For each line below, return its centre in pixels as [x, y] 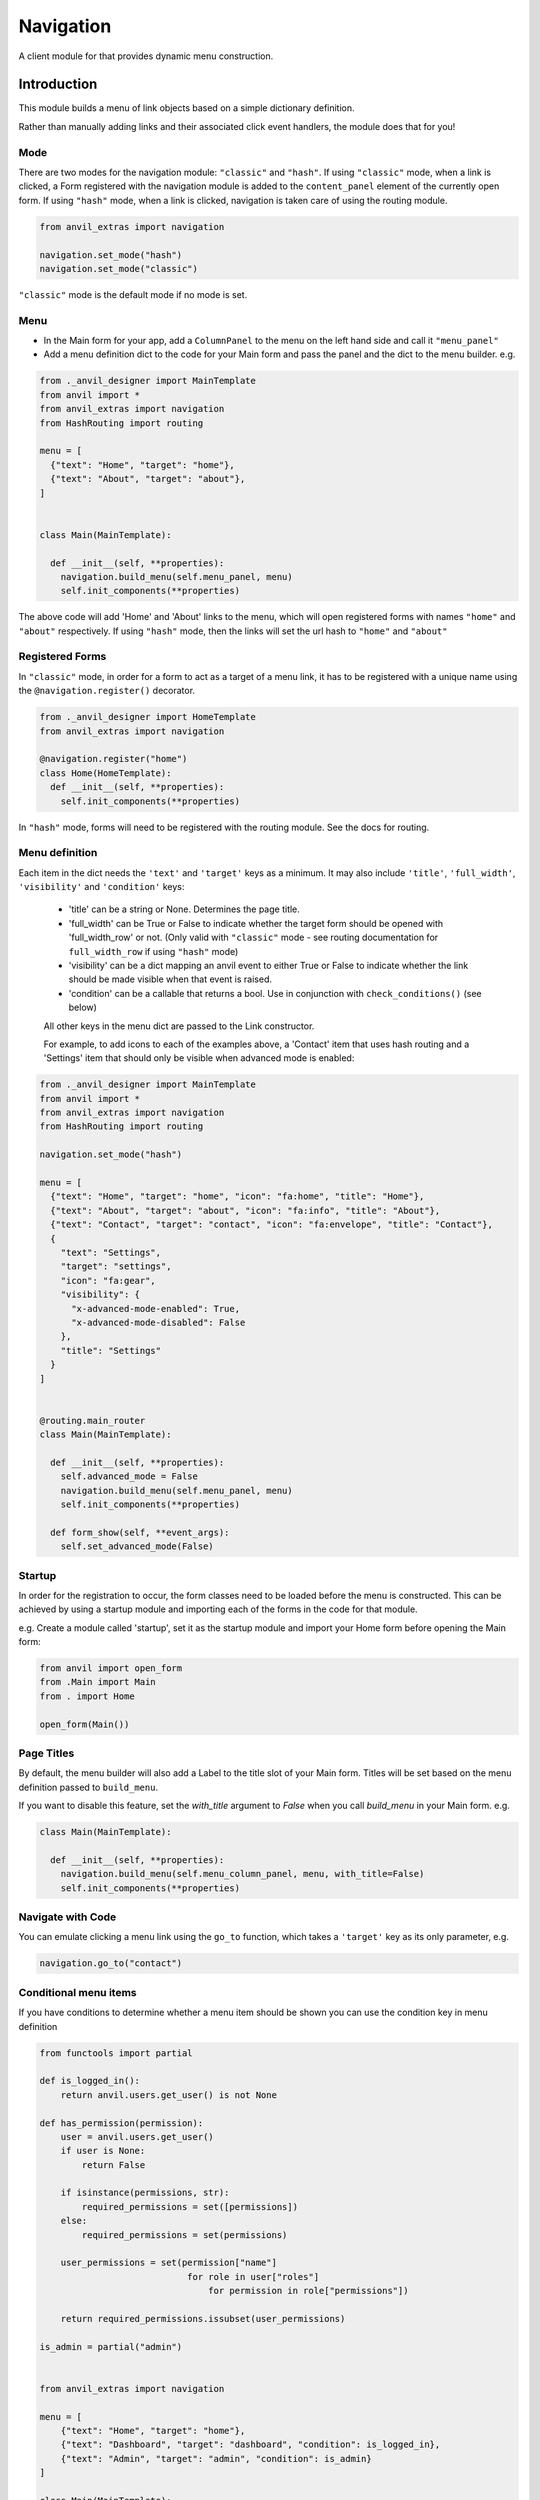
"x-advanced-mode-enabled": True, [155, 1308]
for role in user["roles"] [253, 2276]
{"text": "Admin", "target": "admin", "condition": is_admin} [216, 2458]
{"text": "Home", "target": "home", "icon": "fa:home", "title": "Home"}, [237, 1196]
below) [82, 1007]
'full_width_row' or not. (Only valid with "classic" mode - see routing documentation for [253, 937]
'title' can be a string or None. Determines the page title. [184, 909]
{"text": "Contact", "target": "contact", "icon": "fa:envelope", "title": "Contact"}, [272, 1224]
